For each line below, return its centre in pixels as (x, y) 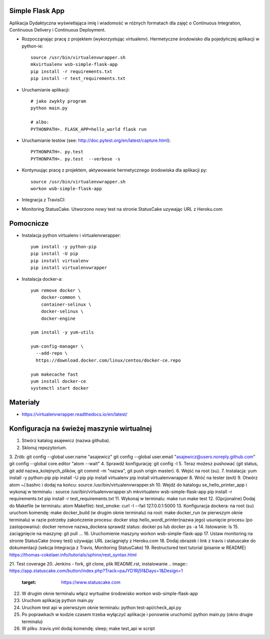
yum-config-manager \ (57, 346)
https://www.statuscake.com (91, 582)
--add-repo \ (52, 353)
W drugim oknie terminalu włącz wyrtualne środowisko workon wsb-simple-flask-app (110, 594)
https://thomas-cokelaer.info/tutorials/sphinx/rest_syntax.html (73, 555)
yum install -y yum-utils (62, 332)
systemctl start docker (60, 388)
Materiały (24, 402)
